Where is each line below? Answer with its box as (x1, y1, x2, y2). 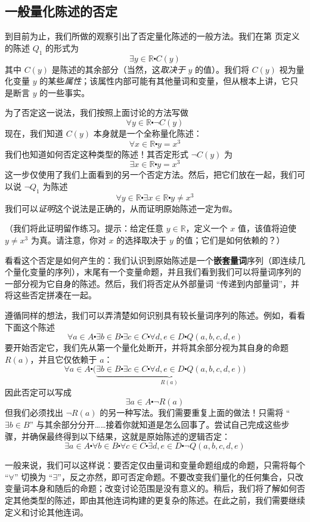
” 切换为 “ (14, 470, 53, 483)
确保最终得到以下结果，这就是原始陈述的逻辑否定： (29, 430, 230, 442)
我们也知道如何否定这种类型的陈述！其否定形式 (5, 147, 188, 160)
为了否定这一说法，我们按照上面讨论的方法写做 (5, 106, 188, 119)
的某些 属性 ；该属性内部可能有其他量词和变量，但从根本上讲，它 (39, 75, 290, 87)
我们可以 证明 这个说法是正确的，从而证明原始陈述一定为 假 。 (5, 202, 237, 214)
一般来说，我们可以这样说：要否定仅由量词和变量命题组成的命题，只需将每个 (5, 459, 305, 471)
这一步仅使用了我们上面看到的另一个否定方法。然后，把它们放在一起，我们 (5, 168, 297, 181)
